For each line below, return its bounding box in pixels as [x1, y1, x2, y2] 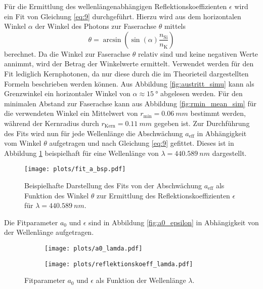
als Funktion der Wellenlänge [96, 275, 186, 285]
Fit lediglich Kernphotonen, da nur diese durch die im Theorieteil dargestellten [4, 68, 249, 78]
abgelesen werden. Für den [160, 88, 243, 99]
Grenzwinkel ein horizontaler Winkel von [4, 88, 130, 99]
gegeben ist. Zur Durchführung [154, 117, 250, 128]
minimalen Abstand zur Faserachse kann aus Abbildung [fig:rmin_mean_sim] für [4, 98, 256, 108]
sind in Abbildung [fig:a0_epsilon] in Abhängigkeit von [89, 217, 259, 227]
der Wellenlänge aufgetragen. [4, 227, 94, 237]
